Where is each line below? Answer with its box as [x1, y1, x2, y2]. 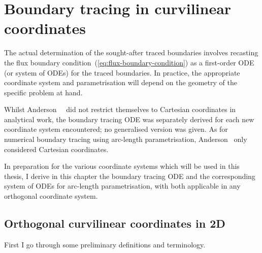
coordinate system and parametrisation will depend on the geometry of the [4, 77, 237, 88]
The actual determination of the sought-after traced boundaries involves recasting [4, 47, 258, 58]
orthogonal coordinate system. [4, 191, 98, 201]
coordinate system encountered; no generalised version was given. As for [4, 124, 228, 134]
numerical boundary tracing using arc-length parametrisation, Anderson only [4, 134, 247, 144]
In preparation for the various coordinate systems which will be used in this [4, 161, 240, 171]
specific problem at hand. [4, 87, 83, 97]
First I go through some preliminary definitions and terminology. [4, 239, 206, 249]
